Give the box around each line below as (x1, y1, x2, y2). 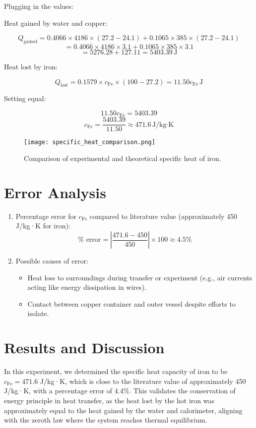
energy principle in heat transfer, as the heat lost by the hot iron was (4, 395, 215, 405)
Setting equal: (4, 93, 46, 104)
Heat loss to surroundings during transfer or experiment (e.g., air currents (27, 272, 253, 282)
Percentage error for (15, 211, 76, 221)
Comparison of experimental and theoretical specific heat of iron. (24, 153, 221, 163)
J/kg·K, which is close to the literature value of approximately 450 (40, 375, 246, 386)
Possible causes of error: (15, 256, 88, 266)
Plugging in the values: (4, 1, 73, 11)
